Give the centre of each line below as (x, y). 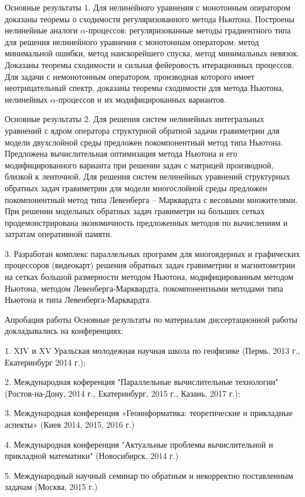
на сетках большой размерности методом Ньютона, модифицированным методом (149, 277)
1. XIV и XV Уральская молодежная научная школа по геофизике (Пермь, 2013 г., (152, 351)
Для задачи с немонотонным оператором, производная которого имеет (130, 76)
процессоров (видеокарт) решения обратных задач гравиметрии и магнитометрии (150, 265)
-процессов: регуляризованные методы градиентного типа (188, 30)
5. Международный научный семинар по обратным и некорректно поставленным (149, 475)
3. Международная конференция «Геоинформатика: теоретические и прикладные (149, 413)
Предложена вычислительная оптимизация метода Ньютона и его (121, 153)
